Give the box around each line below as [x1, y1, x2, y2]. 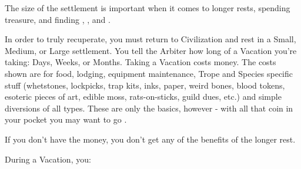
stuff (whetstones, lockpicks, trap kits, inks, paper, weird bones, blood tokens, [5, 79, 285, 91]
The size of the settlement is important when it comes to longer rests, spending [5, 2, 290, 13]
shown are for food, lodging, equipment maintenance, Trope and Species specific [5, 67, 293, 79]
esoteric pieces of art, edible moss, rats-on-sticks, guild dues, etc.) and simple [5, 90, 282, 103]
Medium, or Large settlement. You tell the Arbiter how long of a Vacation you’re [5, 44, 297, 56]
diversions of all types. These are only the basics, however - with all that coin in [5, 102, 293, 114]
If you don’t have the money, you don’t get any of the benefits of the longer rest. [5, 133, 296, 145]
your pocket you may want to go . [5, 113, 127, 126]
